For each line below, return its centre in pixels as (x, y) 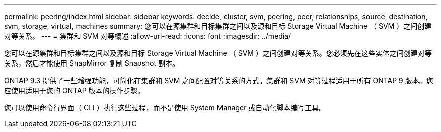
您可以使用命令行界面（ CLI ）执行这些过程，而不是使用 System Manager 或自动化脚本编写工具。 (165, 108)
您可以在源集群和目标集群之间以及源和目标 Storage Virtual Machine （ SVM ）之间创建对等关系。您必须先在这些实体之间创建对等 (218, 53)
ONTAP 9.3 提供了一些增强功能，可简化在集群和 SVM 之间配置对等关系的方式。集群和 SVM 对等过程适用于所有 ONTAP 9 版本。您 (219, 80)
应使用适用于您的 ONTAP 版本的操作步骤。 (75, 90)
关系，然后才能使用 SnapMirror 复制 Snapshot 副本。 (92, 63)
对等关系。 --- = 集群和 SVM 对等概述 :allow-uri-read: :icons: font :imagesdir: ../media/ (148, 36)
